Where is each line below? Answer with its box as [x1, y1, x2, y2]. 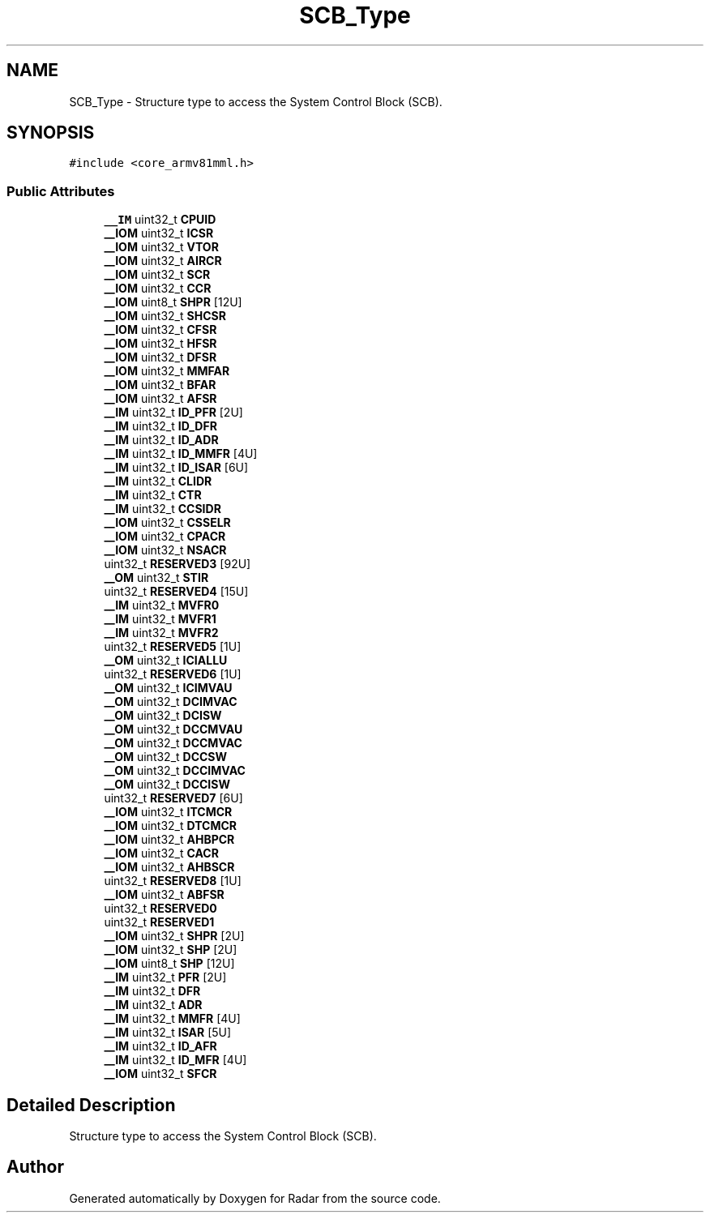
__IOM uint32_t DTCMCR [104, 819, 237, 833]
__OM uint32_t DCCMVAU [104, 722, 243, 737]
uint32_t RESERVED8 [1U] [104, 874, 242, 888]
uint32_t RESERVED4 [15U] [104, 584, 249, 599]
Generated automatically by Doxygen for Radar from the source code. [69, 1191, 441, 1205]
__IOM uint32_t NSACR [104, 543, 227, 558]
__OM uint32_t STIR [104, 571, 209, 585]
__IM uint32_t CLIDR [104, 474, 212, 489]
